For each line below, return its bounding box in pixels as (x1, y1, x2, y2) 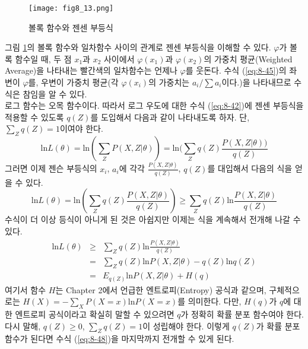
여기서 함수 (5, 283, 46, 296)
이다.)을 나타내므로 (221, 76, 291, 88)
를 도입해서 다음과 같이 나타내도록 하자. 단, (90, 110, 250, 123)
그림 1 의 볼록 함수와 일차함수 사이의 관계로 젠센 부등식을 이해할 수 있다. (5, 41, 271, 53)
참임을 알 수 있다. (23, 87, 87, 100)
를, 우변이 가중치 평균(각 (28, 76, 119, 88)
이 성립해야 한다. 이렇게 (142, 319, 230, 332)
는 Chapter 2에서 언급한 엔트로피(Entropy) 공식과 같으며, (55, 283, 266, 296)
